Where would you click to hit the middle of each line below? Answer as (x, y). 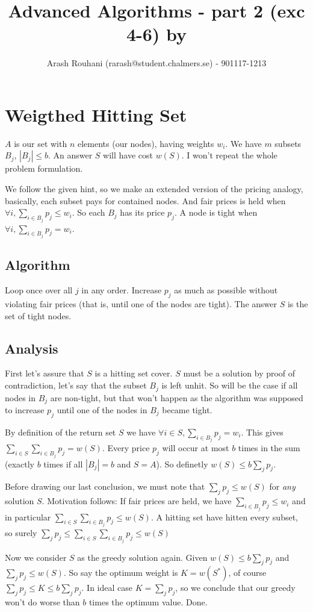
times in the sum (269, 448)
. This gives (262, 432)
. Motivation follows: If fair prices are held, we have (137, 501)
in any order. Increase (122, 290)
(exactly (20, 464)
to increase (25, 409)
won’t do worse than (42, 602)
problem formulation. (44, 168)
